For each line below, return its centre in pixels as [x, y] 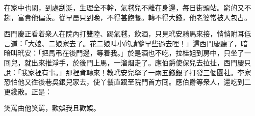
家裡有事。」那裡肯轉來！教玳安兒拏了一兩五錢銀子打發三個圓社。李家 [139, 72]
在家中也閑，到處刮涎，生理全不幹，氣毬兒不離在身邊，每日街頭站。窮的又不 [127, 7]
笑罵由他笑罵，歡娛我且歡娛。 [52, 108]
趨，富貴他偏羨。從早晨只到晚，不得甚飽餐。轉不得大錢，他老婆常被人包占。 [127, 17]
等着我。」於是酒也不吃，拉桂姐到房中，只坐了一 [174, 53]
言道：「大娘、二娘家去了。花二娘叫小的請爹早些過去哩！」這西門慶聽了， [122, 43]
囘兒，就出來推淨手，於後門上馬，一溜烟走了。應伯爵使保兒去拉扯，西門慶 [124, 62]
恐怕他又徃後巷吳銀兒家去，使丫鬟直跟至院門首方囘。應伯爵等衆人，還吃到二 [127, 82]
